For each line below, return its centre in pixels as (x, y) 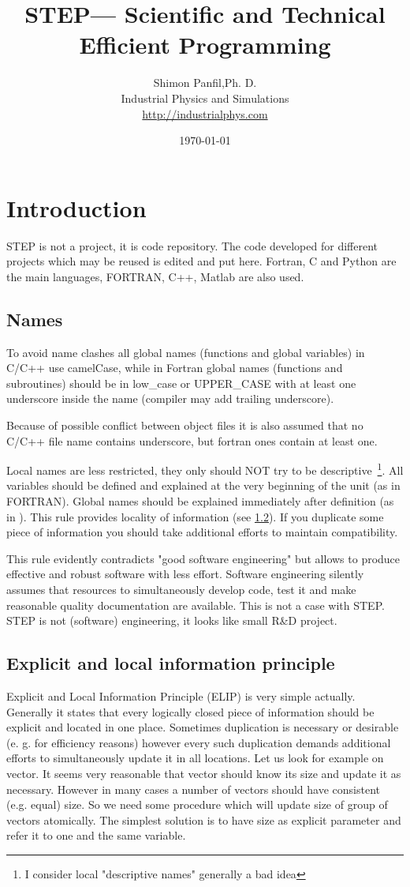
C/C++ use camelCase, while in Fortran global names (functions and (175, 368)
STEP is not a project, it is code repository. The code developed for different (192, 245)
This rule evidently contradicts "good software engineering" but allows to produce (203, 558)
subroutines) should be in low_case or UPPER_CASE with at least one (181, 383)
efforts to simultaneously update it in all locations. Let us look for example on (195, 758)
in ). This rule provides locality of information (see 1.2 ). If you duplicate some (195, 516)
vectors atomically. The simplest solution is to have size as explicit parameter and (204, 819)
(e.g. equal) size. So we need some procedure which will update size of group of (197, 804)
